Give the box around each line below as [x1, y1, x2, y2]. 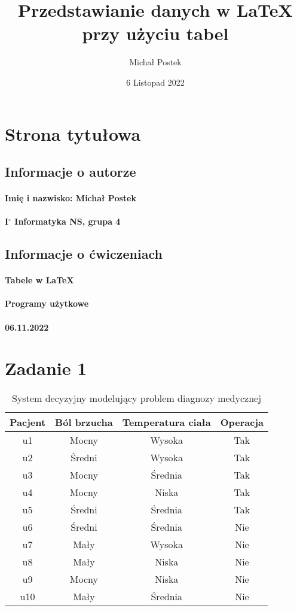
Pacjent [10, 415, 46, 429]
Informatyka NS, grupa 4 [14, 215, 121, 228]
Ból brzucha [55, 415, 113, 429]
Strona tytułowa [5, 121, 141, 146]
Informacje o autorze [5, 162, 136, 181]
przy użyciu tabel [82, 21, 229, 46]
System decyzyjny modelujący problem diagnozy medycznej [12, 391, 262, 406]
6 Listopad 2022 [126, 75, 185, 88]
